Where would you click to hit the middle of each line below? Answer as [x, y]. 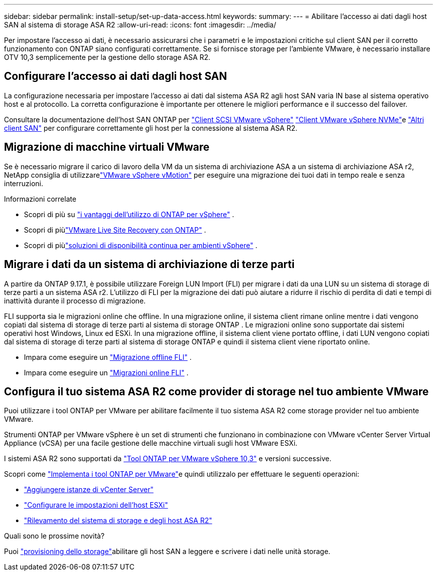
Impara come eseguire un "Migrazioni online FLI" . [106, 372]
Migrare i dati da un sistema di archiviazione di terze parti [149, 265]
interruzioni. [24, 183]
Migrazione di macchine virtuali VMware [107, 147]
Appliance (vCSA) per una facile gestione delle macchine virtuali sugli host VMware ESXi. [151, 443]
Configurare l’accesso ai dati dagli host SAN [116, 76]
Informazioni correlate [40, 199]
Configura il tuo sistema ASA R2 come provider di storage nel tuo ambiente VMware [217, 391]
